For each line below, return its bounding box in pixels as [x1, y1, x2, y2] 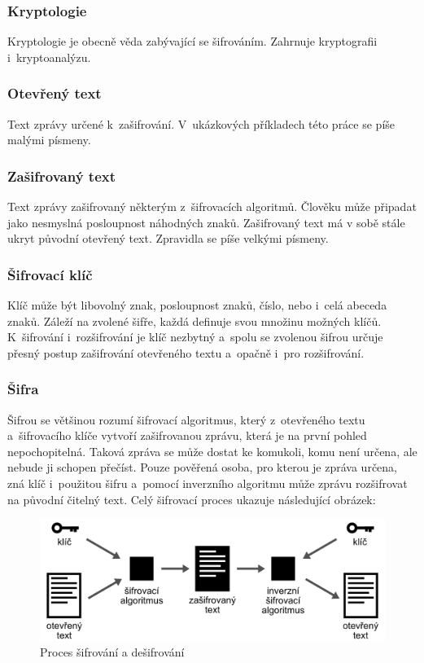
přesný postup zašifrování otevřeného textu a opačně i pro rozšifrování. [7, 344, 365, 361]
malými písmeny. [7, 131, 91, 148]
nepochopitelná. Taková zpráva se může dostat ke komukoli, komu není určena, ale [7, 442, 417, 459]
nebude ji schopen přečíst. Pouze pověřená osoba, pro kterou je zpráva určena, [7, 459, 397, 476]
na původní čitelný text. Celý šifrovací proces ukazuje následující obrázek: [7, 490, 376, 507]
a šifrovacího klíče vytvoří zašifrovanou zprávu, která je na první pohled [7, 427, 367, 444]
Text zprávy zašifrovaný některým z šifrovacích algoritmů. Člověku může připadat [7, 198, 417, 215]
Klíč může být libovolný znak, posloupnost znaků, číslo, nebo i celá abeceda [7, 296, 387, 314]
